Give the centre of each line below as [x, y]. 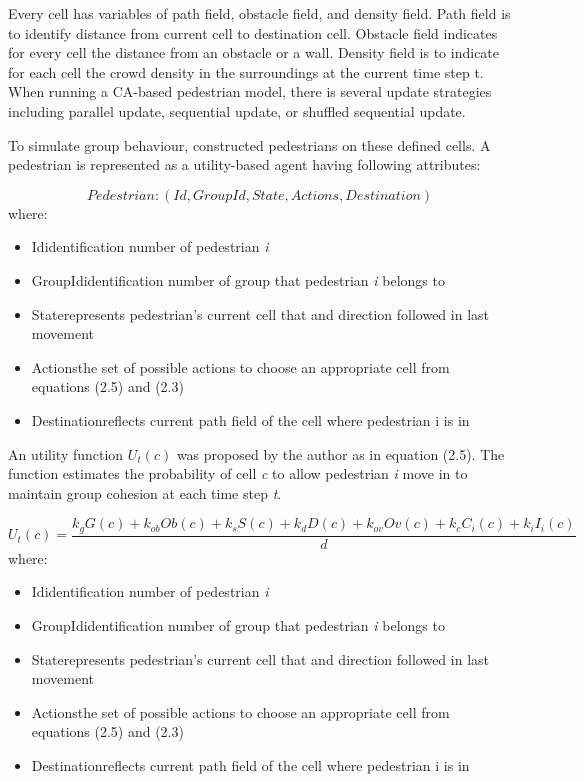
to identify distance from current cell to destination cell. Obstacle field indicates [253, 32]
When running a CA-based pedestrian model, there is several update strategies [250, 91]
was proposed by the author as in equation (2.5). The [340, 453]
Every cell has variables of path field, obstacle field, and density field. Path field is [259, 13]
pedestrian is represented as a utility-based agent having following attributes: [244, 164]
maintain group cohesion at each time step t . [145, 492]
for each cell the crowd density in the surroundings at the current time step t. [246, 71]
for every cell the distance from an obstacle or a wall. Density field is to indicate [254, 52]
